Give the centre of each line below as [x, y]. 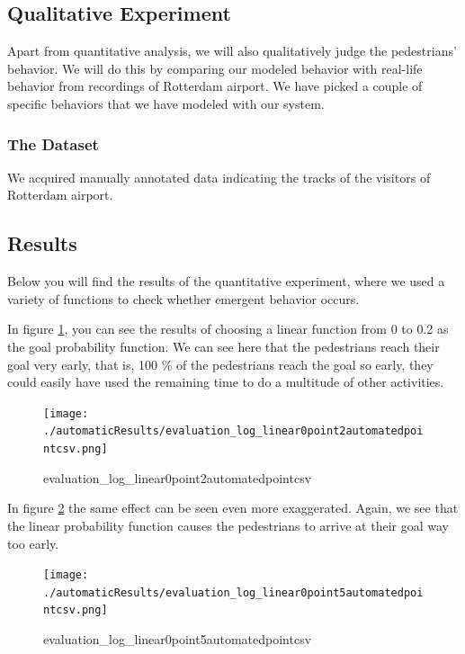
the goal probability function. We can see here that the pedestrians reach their [224, 346]
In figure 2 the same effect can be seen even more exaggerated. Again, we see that [233, 508]
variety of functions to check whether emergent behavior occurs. [183, 298]
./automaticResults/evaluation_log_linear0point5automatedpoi [233, 592]
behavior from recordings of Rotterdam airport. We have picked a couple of [215, 86]
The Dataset [53, 143]
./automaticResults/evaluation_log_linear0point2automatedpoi [233, 431]
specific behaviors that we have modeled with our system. [166, 103]
